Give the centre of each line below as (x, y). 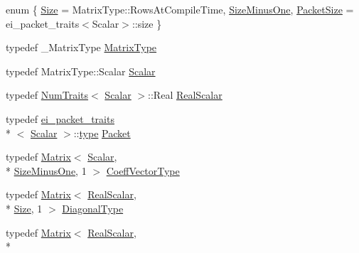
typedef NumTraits (47, 95)
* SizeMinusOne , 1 (46, 170)
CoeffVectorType (143, 170)
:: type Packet (102, 133)
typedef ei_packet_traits (60, 118)
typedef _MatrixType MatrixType (81, 47)
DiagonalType (93, 208)
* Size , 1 (24, 208)
